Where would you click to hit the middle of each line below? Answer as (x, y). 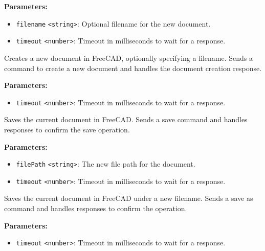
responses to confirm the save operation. (67, 129)
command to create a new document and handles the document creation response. (133, 68)
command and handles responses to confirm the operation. (96, 208)
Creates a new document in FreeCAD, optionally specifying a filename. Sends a (129, 58)
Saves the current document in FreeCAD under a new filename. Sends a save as (129, 198)
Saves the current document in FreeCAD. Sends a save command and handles (126, 119)
